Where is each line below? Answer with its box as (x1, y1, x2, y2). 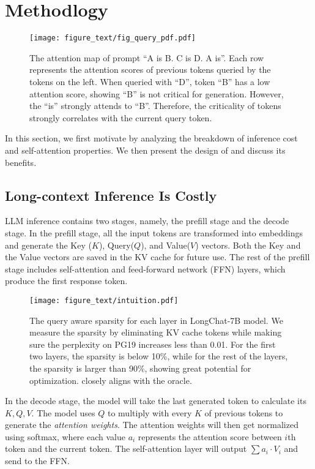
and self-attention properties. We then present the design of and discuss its (5, 143, 286, 156)
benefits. (5, 156, 37, 168)
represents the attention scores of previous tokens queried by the (29, 63, 271, 76)
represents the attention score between (138, 430, 282, 443)
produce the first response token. (5, 274, 128, 287)
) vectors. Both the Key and (195, 238, 301, 251)
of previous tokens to (204, 406, 283, 419)
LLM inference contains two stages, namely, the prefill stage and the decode (5, 214, 289, 227)
